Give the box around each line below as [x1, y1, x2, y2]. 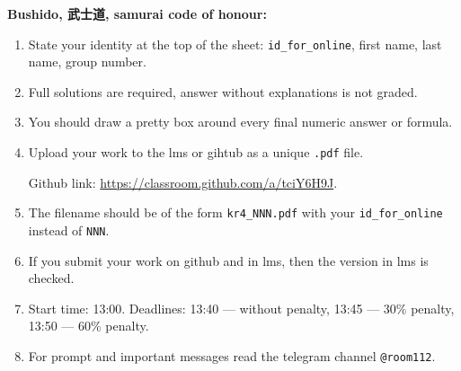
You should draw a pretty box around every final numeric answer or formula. [28, 112, 453, 131]
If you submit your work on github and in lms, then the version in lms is [28, 251, 429, 269]
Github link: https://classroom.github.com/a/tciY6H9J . [28, 172, 338, 191]
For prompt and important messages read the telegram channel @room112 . [28, 346, 436, 365]
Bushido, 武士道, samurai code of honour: [7, 4, 267, 22]
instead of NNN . [28, 220, 110, 239]
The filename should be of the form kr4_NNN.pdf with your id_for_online [28, 203, 443, 222]
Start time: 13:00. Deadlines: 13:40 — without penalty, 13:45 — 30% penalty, [28, 298, 455, 317]
